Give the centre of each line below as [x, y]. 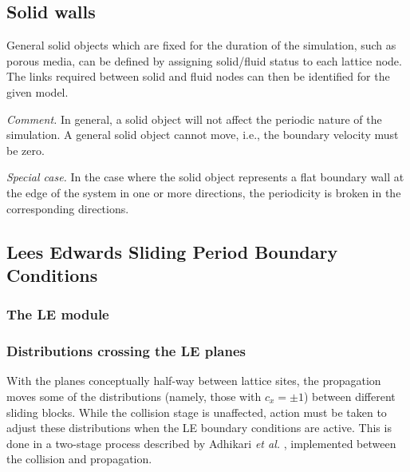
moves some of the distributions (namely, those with [134, 396]
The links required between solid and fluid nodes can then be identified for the [198, 76]
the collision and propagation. [79, 459]
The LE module [58, 314]
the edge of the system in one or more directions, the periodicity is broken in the [204, 192]
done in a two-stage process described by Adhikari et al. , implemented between [201, 443]
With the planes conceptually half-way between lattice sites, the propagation [194, 381]
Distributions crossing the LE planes [126, 351]
